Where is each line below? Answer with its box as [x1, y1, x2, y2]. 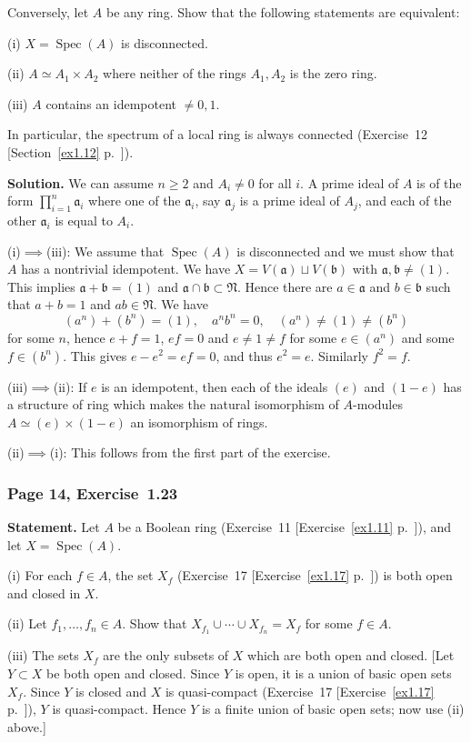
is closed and [75, 681, 147, 700]
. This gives [63, 346, 127, 365]
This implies [7, 276, 75, 296]
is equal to [55, 210, 113, 229]
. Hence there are [236, 276, 333, 296]
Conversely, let [7, 3, 89, 21]
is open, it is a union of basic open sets [235, 663, 452, 682]
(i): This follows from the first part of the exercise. [49, 443, 331, 462]
